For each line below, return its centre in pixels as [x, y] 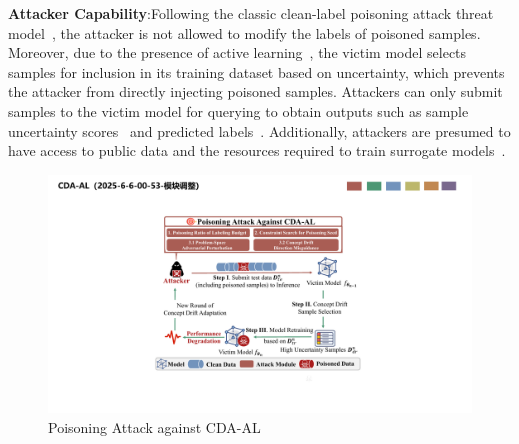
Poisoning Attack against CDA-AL [154, 426]
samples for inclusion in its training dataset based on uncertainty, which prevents [256, 71]
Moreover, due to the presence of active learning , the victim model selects [237, 52]
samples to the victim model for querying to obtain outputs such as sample [238, 110]
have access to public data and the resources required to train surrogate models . [257, 150]
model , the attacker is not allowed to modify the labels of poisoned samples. [244, 32]
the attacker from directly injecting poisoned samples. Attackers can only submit [255, 91]
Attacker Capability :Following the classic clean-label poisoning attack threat [251, 13]
